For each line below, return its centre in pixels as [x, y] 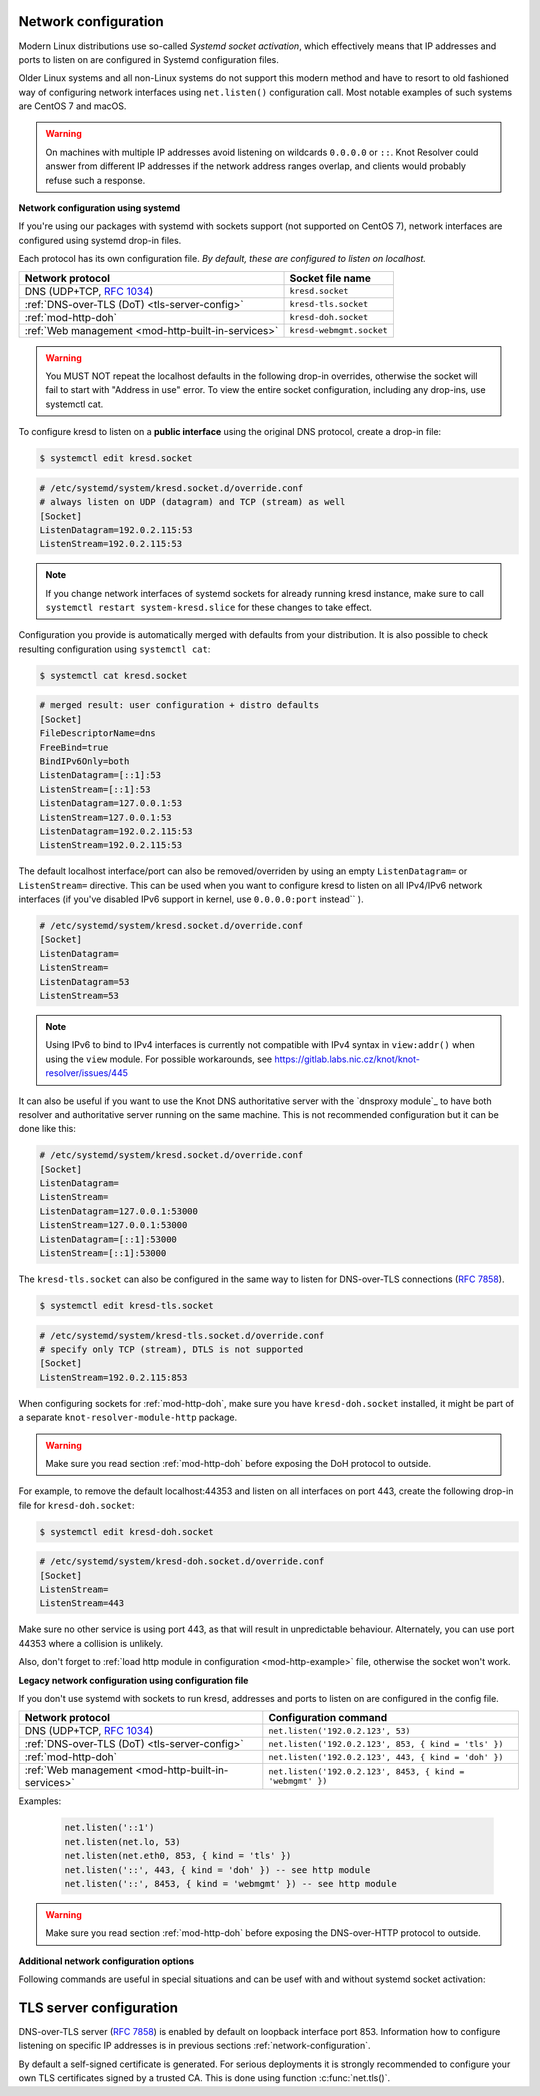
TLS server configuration [98, 2007]
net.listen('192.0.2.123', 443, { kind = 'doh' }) [386, 1756]
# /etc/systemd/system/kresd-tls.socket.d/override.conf [182, 1335]
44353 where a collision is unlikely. [91, 1643]
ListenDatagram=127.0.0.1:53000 [119, 1211]
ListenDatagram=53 [84, 981]
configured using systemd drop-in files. [100, 240]
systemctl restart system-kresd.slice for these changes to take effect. [208, 607]
